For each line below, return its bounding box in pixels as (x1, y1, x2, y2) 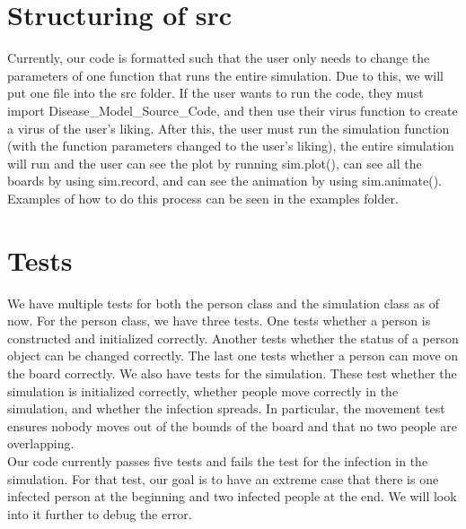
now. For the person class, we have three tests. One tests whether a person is (7, 311, 431, 330)
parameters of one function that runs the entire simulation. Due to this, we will (7, 65, 444, 84)
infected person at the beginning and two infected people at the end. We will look (7, 487, 457, 506)
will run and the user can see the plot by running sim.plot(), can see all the (7, 153, 422, 172)
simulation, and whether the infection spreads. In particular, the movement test (7, 399, 445, 418)
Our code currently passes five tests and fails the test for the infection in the (7, 451, 428, 470)
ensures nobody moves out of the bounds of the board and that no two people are (7, 416, 457, 435)
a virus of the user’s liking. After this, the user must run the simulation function (7, 118, 450, 137)
